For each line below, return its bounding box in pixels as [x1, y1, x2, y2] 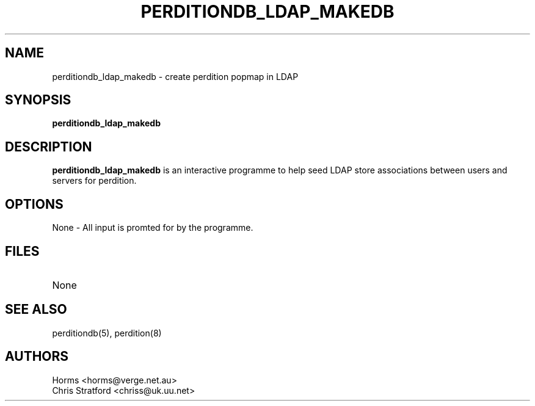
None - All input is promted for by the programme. [52, 222, 253, 233]
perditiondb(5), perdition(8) [52, 327, 162, 338]
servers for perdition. [52, 175, 137, 186]
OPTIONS [5, 196, 64, 212]
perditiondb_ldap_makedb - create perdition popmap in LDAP [52, 71, 299, 82]
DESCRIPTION [5, 139, 92, 154]
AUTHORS [5, 349, 69, 364]
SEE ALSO [5, 302, 67, 317]
